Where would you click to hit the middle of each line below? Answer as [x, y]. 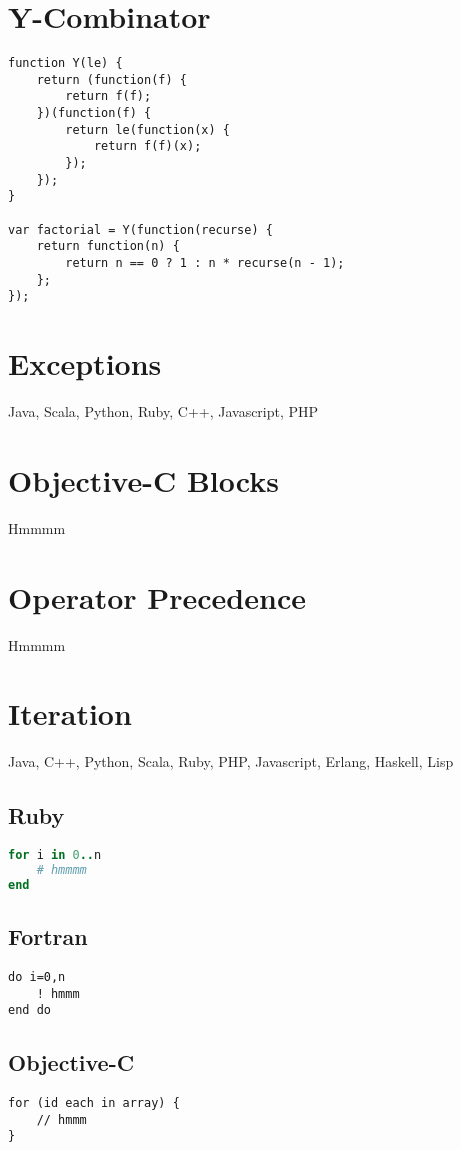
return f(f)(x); [147, 146]
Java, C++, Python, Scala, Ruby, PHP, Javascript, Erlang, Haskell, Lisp [231, 761]
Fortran [48, 936]
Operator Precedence [157, 596]
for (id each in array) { [94, 1103]
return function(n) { [108, 246]
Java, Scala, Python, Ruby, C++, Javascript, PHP [163, 411]
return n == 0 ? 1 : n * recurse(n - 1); [205, 263]
